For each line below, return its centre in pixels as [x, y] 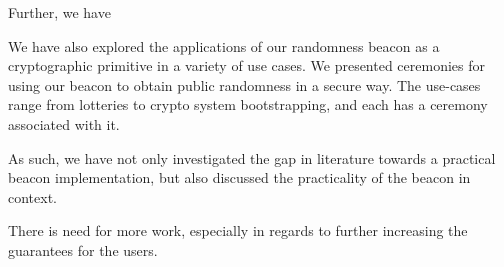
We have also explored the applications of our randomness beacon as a [224, 45]
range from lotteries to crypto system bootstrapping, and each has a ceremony [248, 104]
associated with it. [64, 123]
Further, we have [59, 12]
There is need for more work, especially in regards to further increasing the [238, 230]
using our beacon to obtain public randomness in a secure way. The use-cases [244, 84]
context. [32, 196]
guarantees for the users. [83, 249]
